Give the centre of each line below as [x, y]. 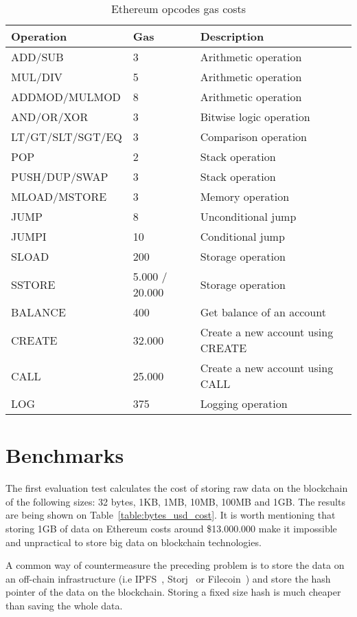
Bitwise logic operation [255, 117]
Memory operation [245, 196]
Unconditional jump [248, 216]
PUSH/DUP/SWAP [60, 176]
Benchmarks [65, 455]
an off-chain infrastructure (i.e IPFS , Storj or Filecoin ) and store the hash [168, 578]
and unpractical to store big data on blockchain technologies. [134, 542]
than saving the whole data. [64, 605]
